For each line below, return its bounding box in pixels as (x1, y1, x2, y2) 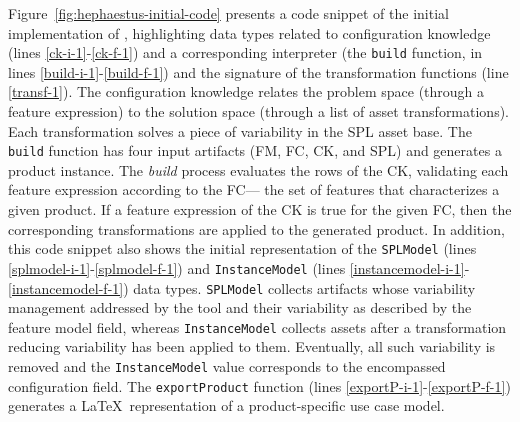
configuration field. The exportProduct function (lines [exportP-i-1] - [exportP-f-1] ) (8, 375, 511, 396)
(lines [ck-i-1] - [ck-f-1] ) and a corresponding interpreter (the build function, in (8, 42, 483, 63)
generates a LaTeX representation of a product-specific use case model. (8, 395, 445, 416)
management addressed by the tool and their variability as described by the (8, 297, 472, 318)
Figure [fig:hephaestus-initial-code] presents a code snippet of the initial (8, 3, 449, 23)
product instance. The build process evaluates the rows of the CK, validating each (8, 159, 509, 180)
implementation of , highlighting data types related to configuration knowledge (8, 22, 491, 43)
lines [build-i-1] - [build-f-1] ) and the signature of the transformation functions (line (8, 61, 509, 82)
